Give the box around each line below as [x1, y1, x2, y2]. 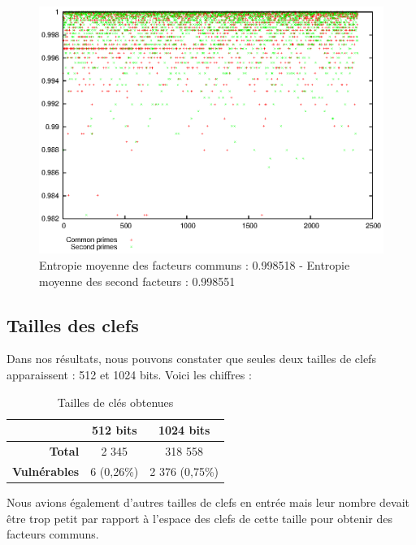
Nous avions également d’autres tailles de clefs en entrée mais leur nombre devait [6, 493, 409, 510]
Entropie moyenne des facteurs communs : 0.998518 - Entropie [39, 256, 350, 273]
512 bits [91, 422, 137, 439]
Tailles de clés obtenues [57, 393, 174, 410]
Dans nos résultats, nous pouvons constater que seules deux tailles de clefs [6, 350, 376, 367]
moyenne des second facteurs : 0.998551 [39, 272, 236, 289]
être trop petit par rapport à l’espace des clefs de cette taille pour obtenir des [6, 509, 393, 526]
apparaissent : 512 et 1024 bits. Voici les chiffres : [6, 365, 252, 383]
